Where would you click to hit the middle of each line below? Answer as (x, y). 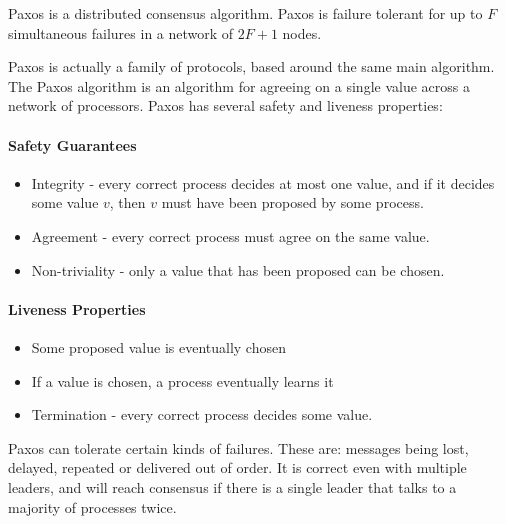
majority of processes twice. (92, 506)
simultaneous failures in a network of (121, 32)
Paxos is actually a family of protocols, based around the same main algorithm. (251, 66)
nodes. (302, 32)
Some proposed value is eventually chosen (158, 346)
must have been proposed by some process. (292, 202)
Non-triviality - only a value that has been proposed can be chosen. (238, 269)
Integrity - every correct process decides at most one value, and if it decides (263, 182)
